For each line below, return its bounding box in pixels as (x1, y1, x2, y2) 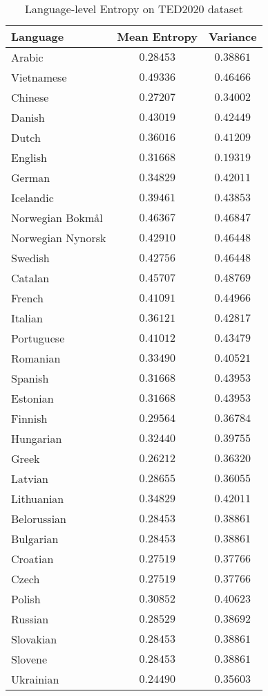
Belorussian (11, 511, 67, 526)
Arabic (11, 49, 44, 65)
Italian (11, 310, 43, 326)
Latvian (11, 470, 49, 486)
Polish (11, 591, 41, 607)
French (11, 290, 44, 306)
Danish (11, 109, 45, 125)
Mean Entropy (117, 28, 198, 44)
